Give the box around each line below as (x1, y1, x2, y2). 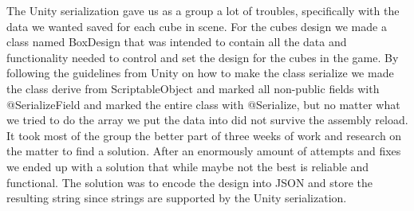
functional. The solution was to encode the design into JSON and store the (6, 174, 373, 190)
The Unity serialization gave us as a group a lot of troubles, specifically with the (6, 2, 400, 18)
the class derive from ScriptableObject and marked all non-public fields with (6, 80, 380, 96)
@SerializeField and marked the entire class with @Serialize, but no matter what (6, 96, 400, 112)
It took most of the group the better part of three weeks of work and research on (6, 127, 402, 143)
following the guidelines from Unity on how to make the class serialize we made (6, 64, 394, 81)
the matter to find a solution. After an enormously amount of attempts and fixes (6, 143, 401, 159)
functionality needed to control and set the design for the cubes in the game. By (6, 49, 399, 65)
